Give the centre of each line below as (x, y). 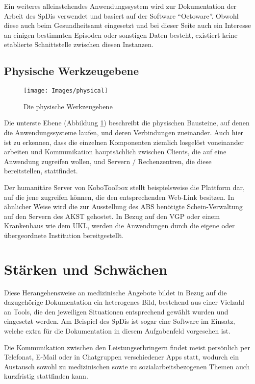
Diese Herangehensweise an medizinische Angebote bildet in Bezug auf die (115, 292)
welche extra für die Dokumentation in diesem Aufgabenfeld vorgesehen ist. (117, 331)
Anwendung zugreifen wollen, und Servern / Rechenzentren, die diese (108, 161)
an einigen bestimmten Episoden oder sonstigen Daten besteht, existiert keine (121, 35)
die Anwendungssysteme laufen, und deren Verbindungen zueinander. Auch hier (124, 132)
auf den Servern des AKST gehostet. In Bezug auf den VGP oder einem (112, 216)
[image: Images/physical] (66, 91)
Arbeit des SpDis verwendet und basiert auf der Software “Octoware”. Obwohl (121, 15)
